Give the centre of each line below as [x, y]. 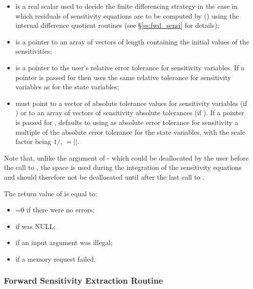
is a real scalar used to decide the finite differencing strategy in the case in [126, 6]
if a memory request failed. [56, 258]
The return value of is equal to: [51, 193]
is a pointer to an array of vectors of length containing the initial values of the [132, 41]
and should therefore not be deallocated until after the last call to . [104, 176]
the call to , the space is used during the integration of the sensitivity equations [123, 167]
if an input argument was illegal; [64, 242]
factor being [33, 141]
